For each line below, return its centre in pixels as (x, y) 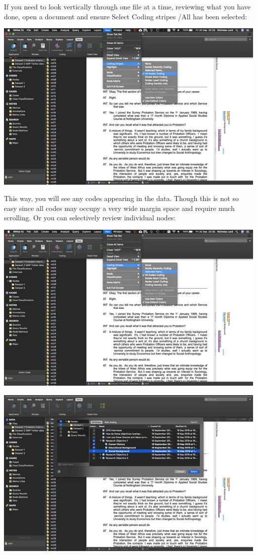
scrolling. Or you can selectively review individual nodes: (90, 218)
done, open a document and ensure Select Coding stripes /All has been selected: (126, 16)
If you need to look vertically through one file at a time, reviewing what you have (128, 6)
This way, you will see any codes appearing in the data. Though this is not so (121, 198)
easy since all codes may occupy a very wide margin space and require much (119, 208)
